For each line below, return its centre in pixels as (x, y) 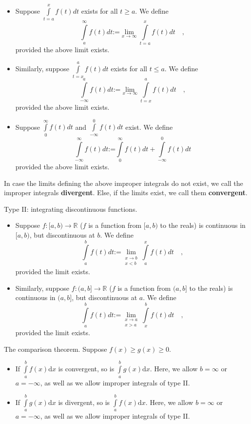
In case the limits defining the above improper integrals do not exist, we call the (124, 183)
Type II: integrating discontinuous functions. (71, 209)
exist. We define (149, 127)
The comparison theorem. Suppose (56, 349)
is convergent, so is (86, 369)
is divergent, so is (84, 402)
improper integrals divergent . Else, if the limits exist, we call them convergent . (126, 192)
